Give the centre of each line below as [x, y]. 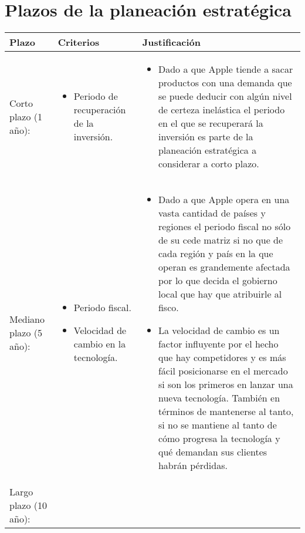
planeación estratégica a [207, 150]
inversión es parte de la [206, 137]
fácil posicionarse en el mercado [223, 371]
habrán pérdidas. [193, 465]
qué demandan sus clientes [213, 452]
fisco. [168, 308]
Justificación [172, 42]
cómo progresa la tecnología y [219, 438]
